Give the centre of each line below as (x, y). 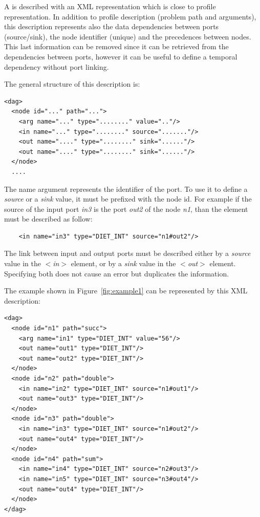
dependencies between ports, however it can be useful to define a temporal (121, 56)
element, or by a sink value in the (123, 263)
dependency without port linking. (57, 66)
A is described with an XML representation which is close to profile (110, 6)
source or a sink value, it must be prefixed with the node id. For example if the (128, 199)
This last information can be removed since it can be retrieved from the (116, 46)
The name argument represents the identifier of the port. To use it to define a (126, 188)
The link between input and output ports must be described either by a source (127, 253)
